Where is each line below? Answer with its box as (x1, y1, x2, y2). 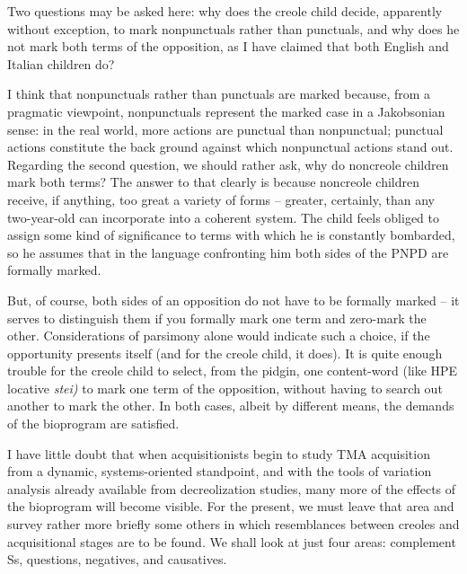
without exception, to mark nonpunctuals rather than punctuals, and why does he (7, 19, 460, 38)
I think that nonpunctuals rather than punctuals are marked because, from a (7, 84, 431, 103)
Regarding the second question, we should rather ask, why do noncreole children (7, 155, 449, 173)
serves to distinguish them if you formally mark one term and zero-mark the (7, 308, 427, 327)
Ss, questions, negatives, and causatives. (7, 550, 227, 569)
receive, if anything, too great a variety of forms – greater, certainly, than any (7, 190, 435, 208)
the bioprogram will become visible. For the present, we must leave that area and (7, 497, 454, 516)
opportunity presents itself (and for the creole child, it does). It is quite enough (7, 343, 443, 362)
